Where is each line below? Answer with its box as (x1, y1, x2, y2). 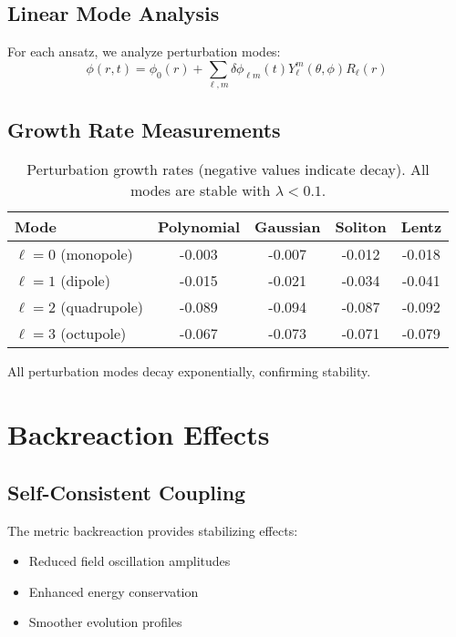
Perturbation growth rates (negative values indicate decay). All (26, 159, 430, 180)
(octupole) (60, 323, 127, 344)
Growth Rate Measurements (7, 115, 281, 143)
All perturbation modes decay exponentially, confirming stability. (7, 362, 371, 381)
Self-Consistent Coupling (7, 478, 246, 506)
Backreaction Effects (7, 416, 270, 453)
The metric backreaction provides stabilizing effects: (7, 520, 298, 539)
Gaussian (254, 216, 321, 238)
